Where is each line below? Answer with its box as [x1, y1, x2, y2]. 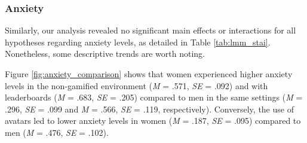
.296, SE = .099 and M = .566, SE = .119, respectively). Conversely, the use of [5, 102, 294, 115]
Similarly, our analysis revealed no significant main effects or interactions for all [5, 24, 296, 36]
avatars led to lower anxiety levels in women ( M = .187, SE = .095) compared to [5, 114, 301, 127]
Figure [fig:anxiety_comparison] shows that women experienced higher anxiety [5, 68, 293, 80]
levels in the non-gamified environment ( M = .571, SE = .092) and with [5, 79, 268, 92]
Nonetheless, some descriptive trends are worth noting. [5, 47, 205, 60]
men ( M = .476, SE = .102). [5, 126, 109, 138]
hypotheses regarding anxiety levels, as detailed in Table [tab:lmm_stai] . [5, 35, 271, 48]
